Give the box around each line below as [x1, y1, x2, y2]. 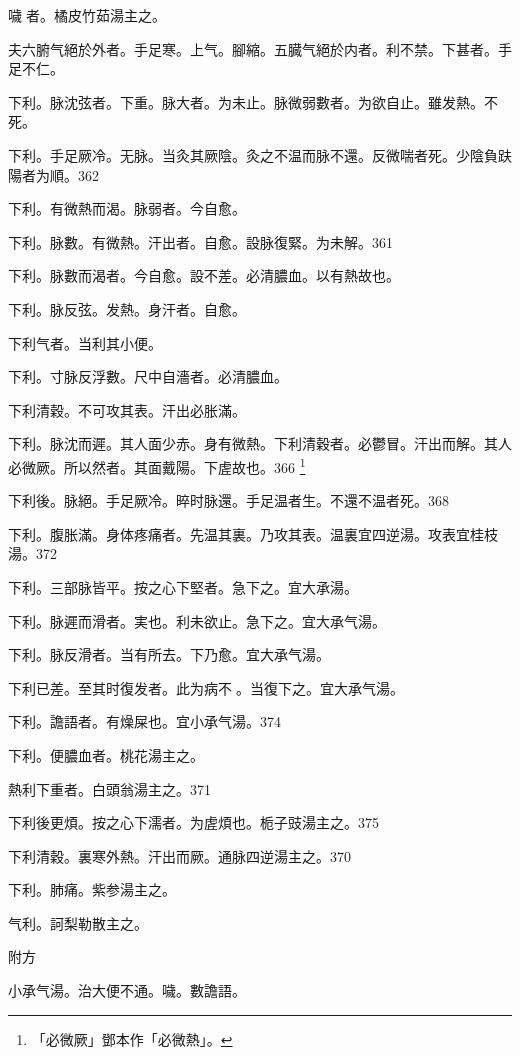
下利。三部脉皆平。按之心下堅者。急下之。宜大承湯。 [8, 576, 358, 597]
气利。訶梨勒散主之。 [8, 912, 148, 933]
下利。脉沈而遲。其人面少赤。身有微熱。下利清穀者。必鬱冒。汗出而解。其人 [8, 433, 512, 454]
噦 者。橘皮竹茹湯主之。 [8, 5, 166, 25]
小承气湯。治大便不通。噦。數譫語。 [8, 980, 246, 1001]
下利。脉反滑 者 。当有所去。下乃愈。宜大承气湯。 [8, 644, 330, 665]
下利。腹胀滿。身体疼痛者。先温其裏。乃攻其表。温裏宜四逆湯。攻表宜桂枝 [8, 523, 498, 544]
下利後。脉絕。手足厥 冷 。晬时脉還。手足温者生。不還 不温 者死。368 [8, 490, 449, 511]
